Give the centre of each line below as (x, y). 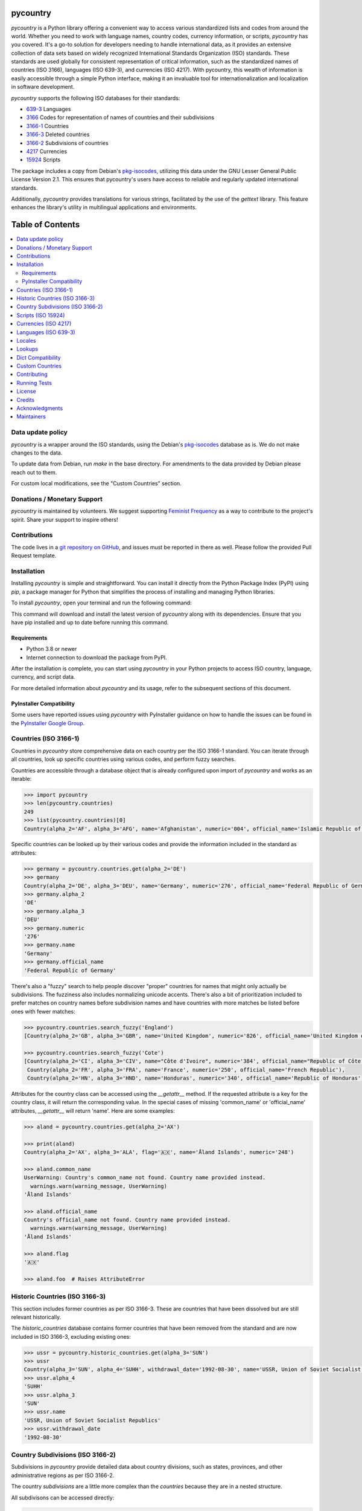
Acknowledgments (40, 409)
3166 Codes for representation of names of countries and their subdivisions (120, 117)
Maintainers (31, 416)
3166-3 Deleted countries (58, 134)
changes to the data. (37, 453)
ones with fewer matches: (43, 1011)
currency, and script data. (43, 677)
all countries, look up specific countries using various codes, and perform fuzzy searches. (123, 759)
